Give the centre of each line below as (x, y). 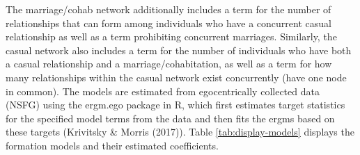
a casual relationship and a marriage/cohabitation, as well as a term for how (169, 64)
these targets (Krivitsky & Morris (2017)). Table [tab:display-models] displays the (180, 132)
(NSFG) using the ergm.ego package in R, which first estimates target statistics (175, 105)
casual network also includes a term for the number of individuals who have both (179, 50)
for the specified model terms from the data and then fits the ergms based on (170, 118)
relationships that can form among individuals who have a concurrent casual (169, 23)
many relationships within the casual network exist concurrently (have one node (176, 77)
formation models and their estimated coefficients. (112, 145)
